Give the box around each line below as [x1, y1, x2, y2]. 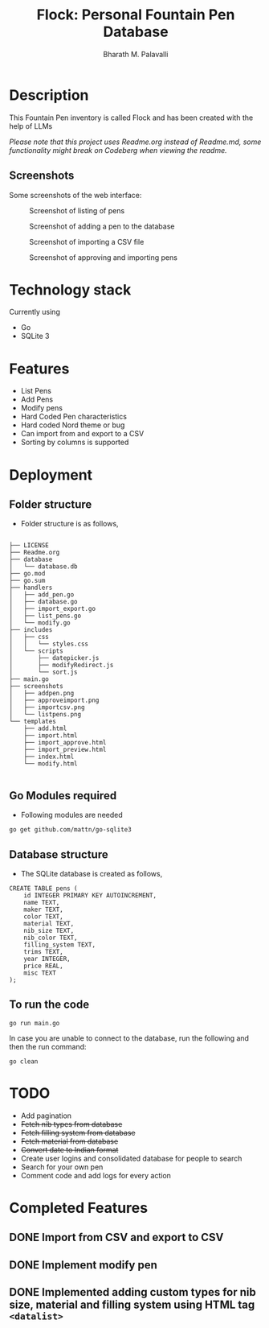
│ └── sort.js [9, 668, 79, 677]
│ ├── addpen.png [9, 690, 75, 698]
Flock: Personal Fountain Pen [36, 6, 235, 24]
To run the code [9, 998, 90, 1012]
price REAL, [23, 962, 63, 970]
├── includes [9, 626, 53, 634]
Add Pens [20, 394, 54, 404]
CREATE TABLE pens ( [9, 885, 79, 893]
